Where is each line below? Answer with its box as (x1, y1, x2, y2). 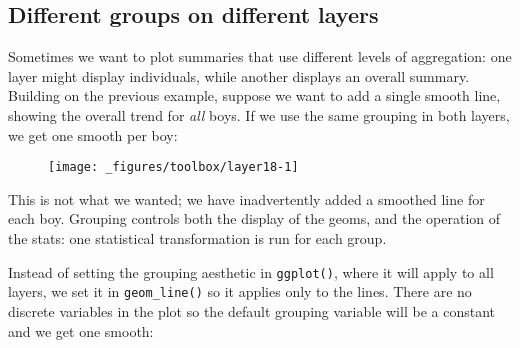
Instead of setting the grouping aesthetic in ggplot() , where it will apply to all (8, 261, 494, 282)
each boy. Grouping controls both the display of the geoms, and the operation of (8, 208, 501, 229)
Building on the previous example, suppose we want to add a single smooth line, (8, 85, 501, 106)
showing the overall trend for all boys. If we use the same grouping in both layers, (8, 104, 510, 125)
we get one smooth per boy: (8, 124, 178, 145)
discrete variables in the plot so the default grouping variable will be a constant (8, 300, 495, 321)
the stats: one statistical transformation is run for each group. (8, 228, 387, 249)
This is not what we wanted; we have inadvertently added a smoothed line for (8, 188, 485, 209)
